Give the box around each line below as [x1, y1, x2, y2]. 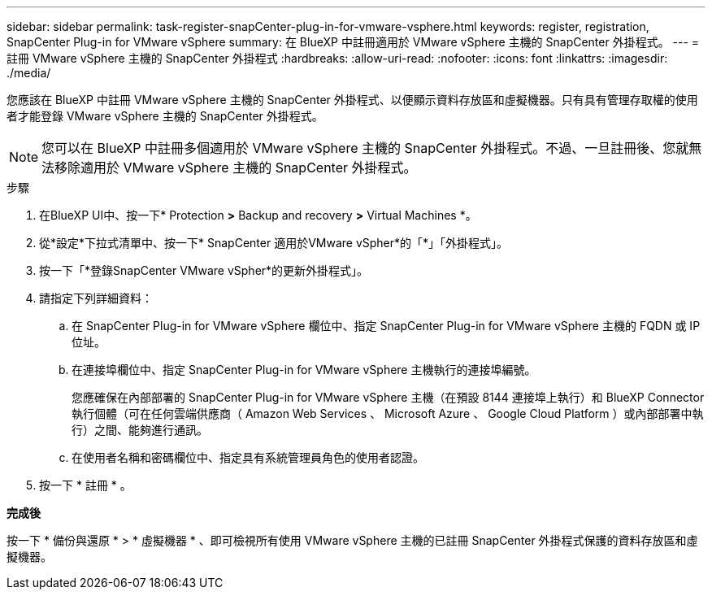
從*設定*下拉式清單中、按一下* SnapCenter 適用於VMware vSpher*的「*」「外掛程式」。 [39, 236, 509, 250]
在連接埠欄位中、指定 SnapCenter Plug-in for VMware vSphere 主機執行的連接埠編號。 [72, 363, 536, 376]
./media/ [7, 66, 51, 80]
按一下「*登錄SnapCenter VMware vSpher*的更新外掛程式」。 [39, 263, 369, 277]
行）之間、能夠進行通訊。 [72, 423, 208, 437]
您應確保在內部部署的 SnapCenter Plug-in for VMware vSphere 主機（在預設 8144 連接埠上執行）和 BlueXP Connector [72, 390, 705, 404]
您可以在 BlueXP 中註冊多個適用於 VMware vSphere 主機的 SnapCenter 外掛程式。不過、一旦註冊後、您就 [41, 140, 689, 156]
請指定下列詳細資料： [39, 291, 153, 305]
